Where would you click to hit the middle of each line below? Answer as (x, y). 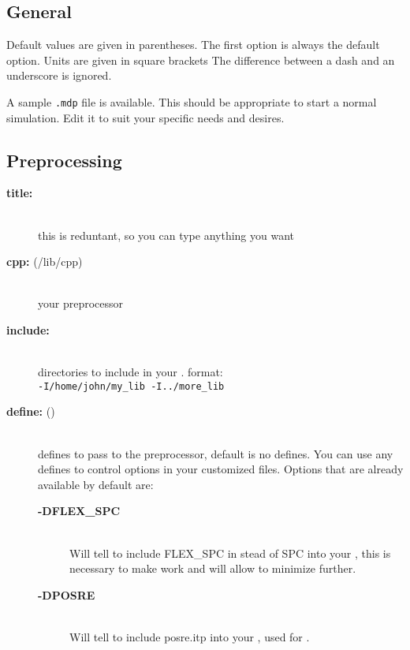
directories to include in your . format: (130, 372)
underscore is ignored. (59, 75)
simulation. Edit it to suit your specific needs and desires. (145, 117)
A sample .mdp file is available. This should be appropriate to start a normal (192, 101)
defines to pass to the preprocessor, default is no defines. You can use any (216, 453)
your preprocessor (81, 303)
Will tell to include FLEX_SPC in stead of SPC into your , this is (230, 553)
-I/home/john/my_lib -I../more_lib (131, 386)
